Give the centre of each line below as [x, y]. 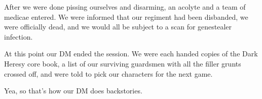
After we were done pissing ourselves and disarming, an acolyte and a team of [125, 7]
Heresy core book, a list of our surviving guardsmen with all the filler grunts [123, 63]
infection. [18, 36]
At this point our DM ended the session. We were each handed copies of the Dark [131, 54]
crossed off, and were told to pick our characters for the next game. [108, 73]
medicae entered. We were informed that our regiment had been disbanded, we [126, 16]
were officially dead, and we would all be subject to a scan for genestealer [118, 27]
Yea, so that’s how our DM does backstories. [73, 91]
